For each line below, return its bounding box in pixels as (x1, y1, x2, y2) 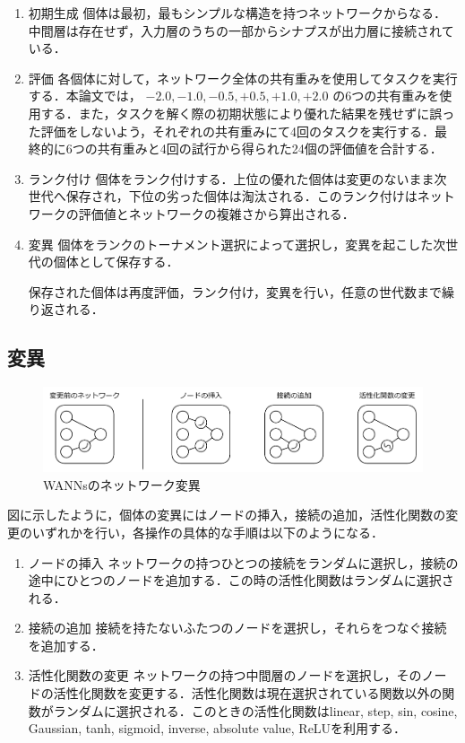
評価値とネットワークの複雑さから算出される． (78, 204, 355, 223)
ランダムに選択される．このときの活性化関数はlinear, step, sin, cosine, (53, 701, 458, 720)
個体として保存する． (53, 252, 179, 271)
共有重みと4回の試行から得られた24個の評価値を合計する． (97, 139, 443, 158)
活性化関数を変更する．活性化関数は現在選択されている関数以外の (53, 684, 443, 703)
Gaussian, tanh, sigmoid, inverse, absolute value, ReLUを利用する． (28, 719, 407, 738)
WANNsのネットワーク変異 (43, 475, 201, 494)
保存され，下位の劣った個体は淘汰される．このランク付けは (65, 187, 418, 205)
